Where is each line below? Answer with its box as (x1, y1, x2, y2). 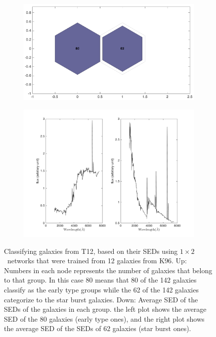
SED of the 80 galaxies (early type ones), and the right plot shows (4, 313, 205, 324)
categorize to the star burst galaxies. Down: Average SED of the (4, 294, 198, 304)
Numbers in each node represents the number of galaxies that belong (4, 265, 213, 275)
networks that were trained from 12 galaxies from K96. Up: (7, 255, 187, 266)
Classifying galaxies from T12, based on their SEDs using (4, 245, 178, 256)
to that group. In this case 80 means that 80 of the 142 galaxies (4, 275, 197, 285)
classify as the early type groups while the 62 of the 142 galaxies (4, 284, 199, 294)
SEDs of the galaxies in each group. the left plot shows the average (4, 304, 207, 314)
